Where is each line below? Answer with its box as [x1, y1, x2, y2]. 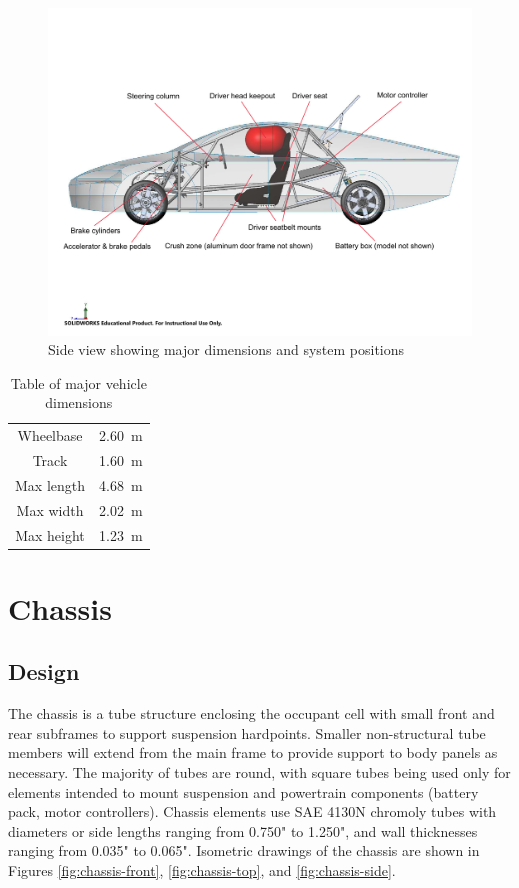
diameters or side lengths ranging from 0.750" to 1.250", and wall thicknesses [8, 820, 478, 841]
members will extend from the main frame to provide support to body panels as [8, 742, 498, 763]
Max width [16, 499, 84, 520]
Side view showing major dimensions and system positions [48, 339, 405, 360]
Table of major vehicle [10, 372, 147, 393]
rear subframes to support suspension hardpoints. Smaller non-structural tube [8, 722, 486, 743]
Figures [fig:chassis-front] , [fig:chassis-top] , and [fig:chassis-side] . [8, 859, 396, 880]
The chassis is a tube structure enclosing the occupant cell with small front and [8, 703, 495, 724]
